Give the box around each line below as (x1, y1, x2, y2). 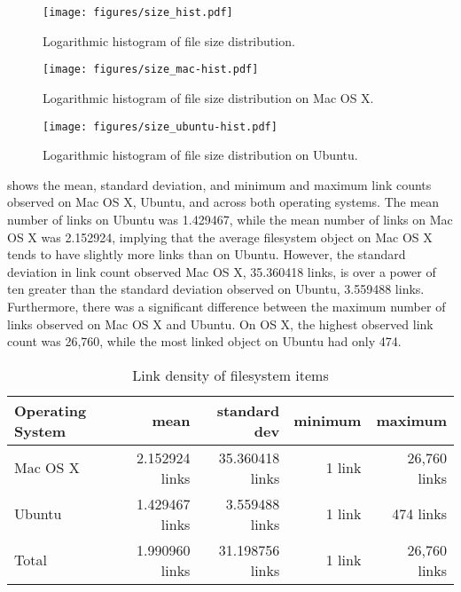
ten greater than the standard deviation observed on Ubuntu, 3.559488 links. (7, 280, 425, 298)
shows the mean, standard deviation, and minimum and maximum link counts (7, 175, 432, 193)
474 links (392, 503, 447, 525)
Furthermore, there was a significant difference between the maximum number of (7, 296, 446, 315)
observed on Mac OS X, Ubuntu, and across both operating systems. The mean (7, 193, 440, 211)
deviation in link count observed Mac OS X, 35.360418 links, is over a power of (7, 262, 436, 280)
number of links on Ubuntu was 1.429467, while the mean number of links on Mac (7, 209, 453, 228)
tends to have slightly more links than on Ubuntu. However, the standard (7, 245, 406, 264)
